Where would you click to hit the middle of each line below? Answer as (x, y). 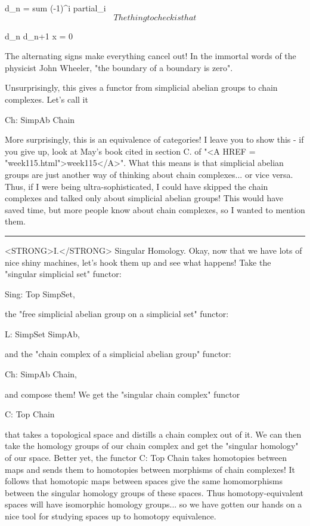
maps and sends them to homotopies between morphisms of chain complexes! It (150, 469)
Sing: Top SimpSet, (40, 293)
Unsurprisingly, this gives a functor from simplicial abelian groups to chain (141, 87)
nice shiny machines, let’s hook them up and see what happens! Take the (138, 262)
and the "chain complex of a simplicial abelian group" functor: (118, 354)
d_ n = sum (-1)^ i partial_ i (55, 8)
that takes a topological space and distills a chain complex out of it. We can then (153, 434)
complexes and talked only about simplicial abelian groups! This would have (144, 198)
